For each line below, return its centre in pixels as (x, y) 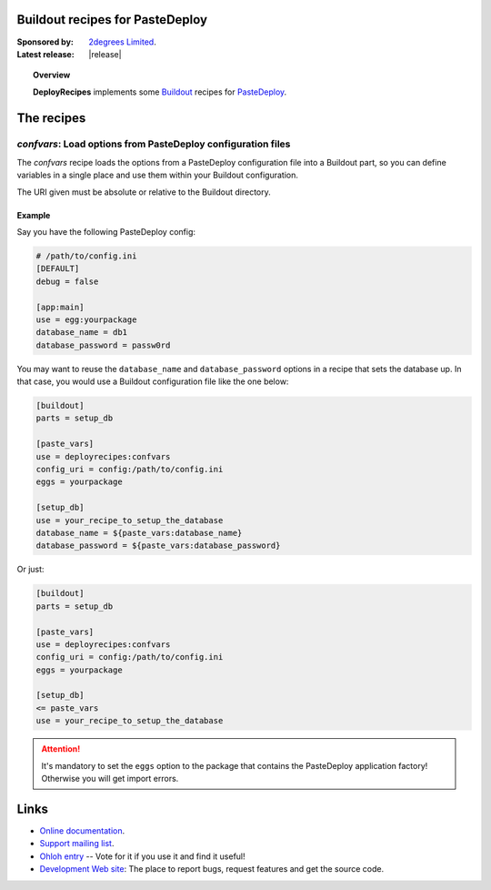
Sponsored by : (45, 42)
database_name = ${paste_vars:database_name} (139, 533)
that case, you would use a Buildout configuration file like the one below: (153, 381)
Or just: (30, 570)
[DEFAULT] (58, 269)
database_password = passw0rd (103, 345)
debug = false (67, 281)
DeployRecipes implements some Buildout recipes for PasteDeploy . (160, 92)
